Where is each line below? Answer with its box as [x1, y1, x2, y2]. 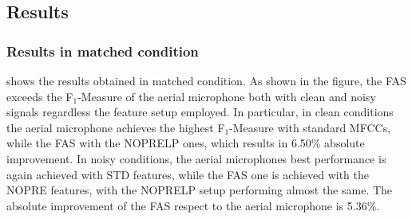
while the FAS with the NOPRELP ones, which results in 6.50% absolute [6, 135, 365, 151]
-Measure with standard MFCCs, [229, 119, 391, 135]
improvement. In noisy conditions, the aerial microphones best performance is [6, 150, 386, 166]
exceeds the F [6, 88, 73, 104]
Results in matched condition [6, 41, 199, 61]
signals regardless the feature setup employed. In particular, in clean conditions [6, 104, 394, 120]
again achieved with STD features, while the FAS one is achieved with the [6, 166, 370, 182]
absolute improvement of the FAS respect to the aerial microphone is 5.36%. [6, 197, 380, 213]
